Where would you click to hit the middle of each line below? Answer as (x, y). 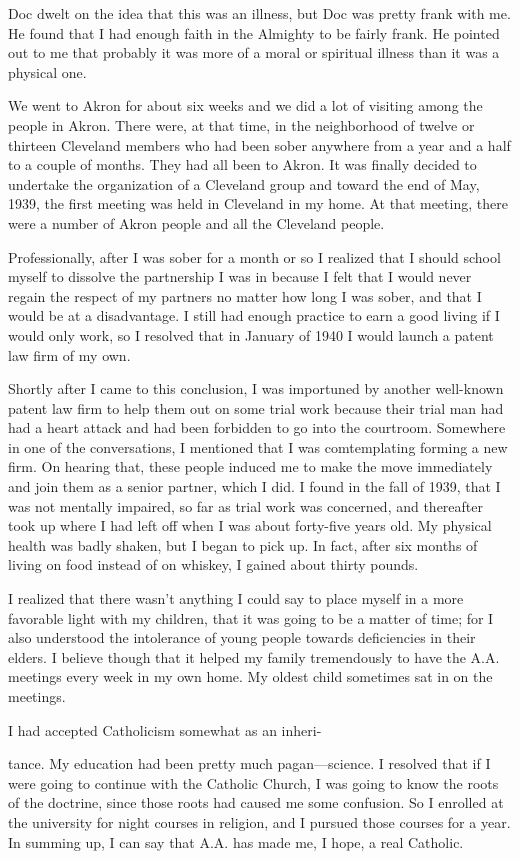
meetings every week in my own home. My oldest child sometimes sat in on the (250, 676)
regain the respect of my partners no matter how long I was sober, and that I (245, 295)
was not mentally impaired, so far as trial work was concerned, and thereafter (246, 505)
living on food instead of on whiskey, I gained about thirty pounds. (213, 564)
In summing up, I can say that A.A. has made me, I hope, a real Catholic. (236, 841)
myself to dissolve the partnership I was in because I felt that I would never (240, 276)
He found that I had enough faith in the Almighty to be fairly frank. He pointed (254, 32)
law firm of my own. (69, 354)
